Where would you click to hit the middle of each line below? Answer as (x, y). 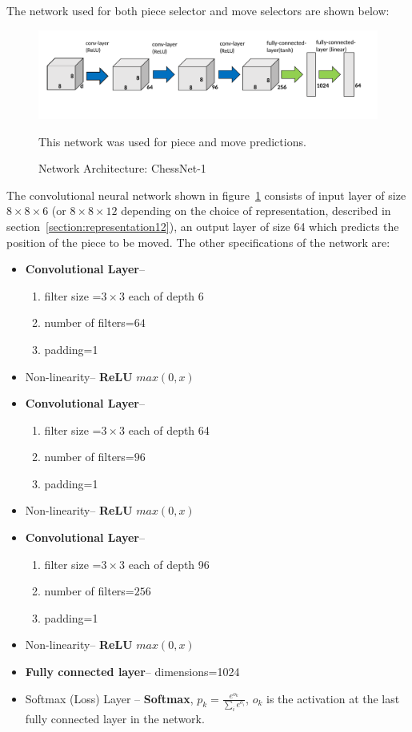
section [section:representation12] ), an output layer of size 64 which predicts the (203, 226)
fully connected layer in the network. (115, 718)
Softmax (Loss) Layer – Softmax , (109, 698)
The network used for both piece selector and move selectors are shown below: (198, 10)
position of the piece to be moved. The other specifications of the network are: (198, 242)
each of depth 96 (169, 564)
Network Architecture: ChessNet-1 (122, 168)
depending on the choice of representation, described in (256, 211)
